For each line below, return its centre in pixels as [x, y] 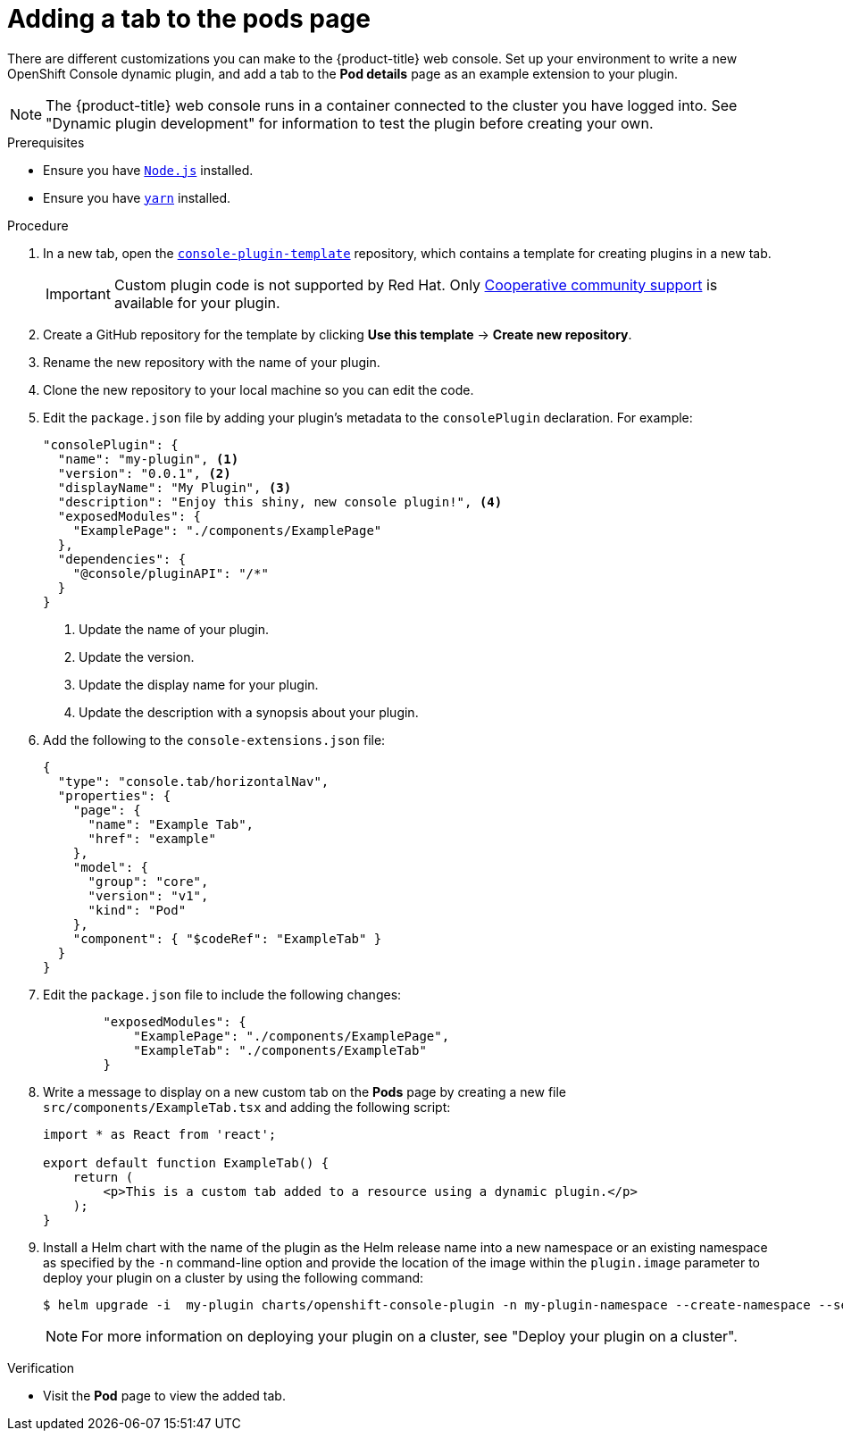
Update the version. [137, 656]
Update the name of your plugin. [174, 629]
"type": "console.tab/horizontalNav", [193, 781]
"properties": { [114, 795]
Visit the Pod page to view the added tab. [164, 1395]
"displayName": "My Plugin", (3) [175, 487]
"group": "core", [148, 881]
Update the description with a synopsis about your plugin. [249, 712]
